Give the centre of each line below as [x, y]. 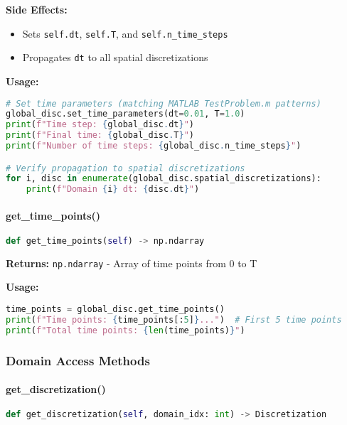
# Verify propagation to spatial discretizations [126, 168]
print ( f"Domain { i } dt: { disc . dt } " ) [113, 189]
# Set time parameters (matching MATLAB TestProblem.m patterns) [164, 103]
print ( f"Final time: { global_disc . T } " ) [100, 135]
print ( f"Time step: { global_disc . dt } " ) [100, 125]
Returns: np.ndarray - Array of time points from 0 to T [132, 263]
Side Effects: [37, 9]
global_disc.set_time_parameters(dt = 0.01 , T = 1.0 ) [126, 114]
